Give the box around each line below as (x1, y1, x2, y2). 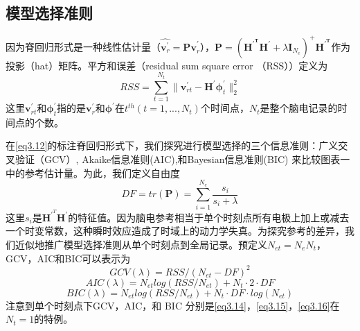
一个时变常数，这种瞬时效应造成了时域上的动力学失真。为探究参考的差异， (6, 223, 345, 238)
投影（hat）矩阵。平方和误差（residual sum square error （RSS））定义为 (6, 58, 328, 72)
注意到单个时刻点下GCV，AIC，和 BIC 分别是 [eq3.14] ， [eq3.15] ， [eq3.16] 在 (6, 298, 340, 312)
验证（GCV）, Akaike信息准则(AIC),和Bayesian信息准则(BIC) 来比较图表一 (15, 152, 350, 167)
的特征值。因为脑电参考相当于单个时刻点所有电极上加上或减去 (68, 210, 350, 224)
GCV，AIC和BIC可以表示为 (6, 251, 131, 265)
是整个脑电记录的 (260, 101, 338, 115)
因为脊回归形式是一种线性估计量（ (6, 39, 161, 53)
